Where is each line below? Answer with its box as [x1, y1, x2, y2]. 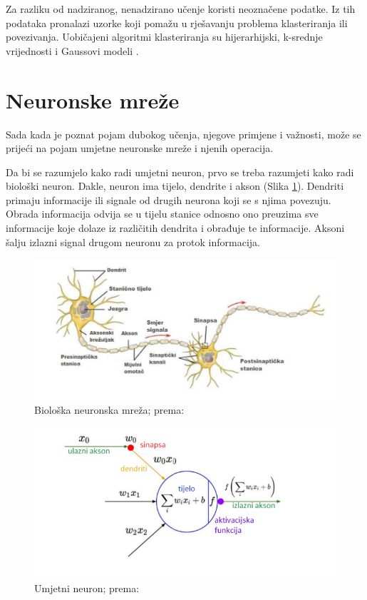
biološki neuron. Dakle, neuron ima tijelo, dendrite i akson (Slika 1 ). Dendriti [6, 178, 344, 193]
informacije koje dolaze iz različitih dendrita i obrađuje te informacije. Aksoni [6, 220, 345, 235]
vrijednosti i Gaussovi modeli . [6, 43, 139, 58]
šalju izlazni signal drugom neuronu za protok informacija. [6, 234, 260, 249]
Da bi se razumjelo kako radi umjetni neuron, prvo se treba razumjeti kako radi [6, 164, 354, 179]
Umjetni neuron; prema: [34, 581, 140, 596]
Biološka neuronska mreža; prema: [34, 402, 185, 417]
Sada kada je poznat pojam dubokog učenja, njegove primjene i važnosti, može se [6, 126, 361, 141]
